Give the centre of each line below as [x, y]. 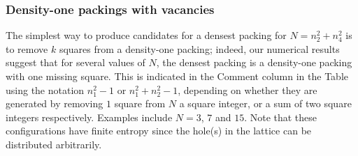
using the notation [45, 89]
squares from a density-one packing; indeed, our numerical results [199, 48]
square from [140, 103]
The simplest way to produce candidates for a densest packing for [146, 35]
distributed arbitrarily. [54, 144]
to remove [27, 48]
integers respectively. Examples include [89, 117]
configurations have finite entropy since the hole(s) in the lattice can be [159, 131]
